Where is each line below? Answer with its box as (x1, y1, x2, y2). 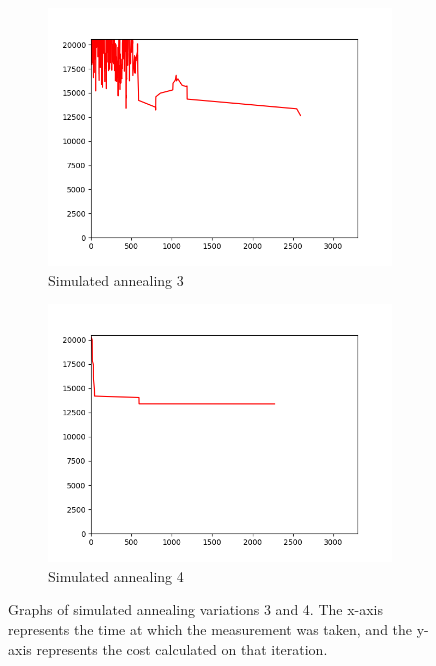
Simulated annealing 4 (48, 565, 184, 586)
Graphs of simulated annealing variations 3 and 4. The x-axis (8, 599, 384, 620)
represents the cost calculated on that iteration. (36, 638, 328, 659)
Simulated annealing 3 (48, 269, 184, 290)
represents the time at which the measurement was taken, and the (8, 618, 413, 639)
